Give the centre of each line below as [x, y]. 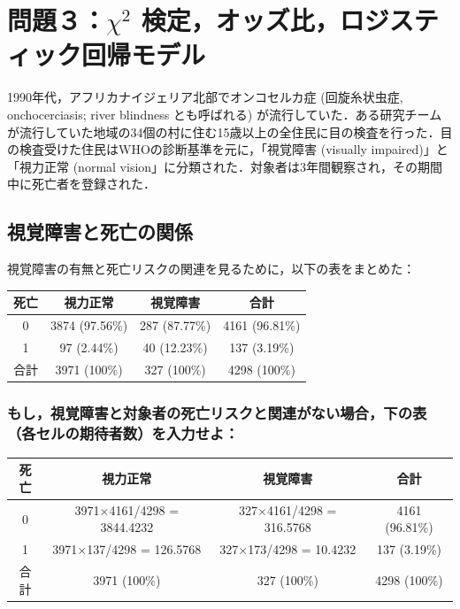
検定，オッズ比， [240, 20]
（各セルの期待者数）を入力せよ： [123, 432]
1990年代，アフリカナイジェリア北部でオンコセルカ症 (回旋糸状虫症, [205, 97]
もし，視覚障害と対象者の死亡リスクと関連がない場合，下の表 [217, 412]
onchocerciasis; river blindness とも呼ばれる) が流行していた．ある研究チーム [225, 114]
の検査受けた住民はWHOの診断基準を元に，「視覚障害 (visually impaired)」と [228, 149]
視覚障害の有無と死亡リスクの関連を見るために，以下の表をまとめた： [211, 269]
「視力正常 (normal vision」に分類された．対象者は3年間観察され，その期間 [225, 166]
